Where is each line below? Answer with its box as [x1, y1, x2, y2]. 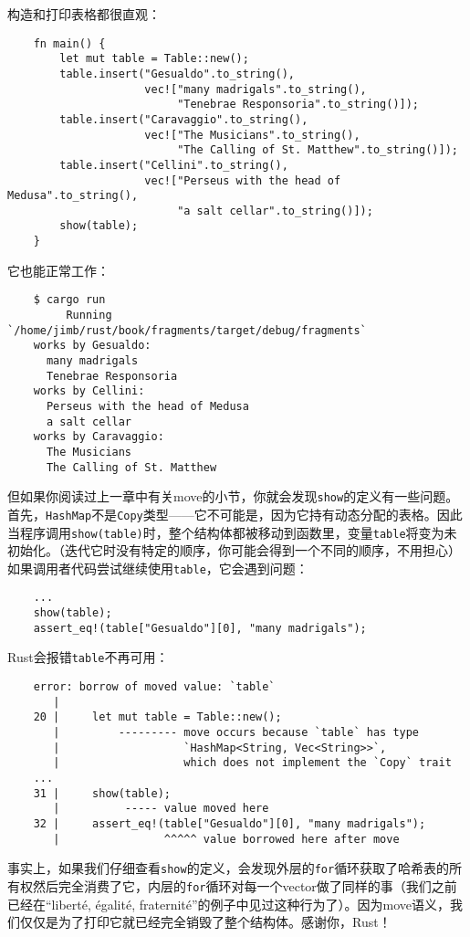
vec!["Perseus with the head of [144, 174, 341, 187]
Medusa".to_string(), [7, 189, 139, 203]
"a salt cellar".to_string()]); [177, 204, 373, 217]
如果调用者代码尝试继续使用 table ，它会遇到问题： [7, 558, 308, 577]
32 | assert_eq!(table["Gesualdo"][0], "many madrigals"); [33, 817, 426, 830]
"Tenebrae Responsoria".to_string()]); [177, 98, 420, 111]
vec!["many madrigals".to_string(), [144, 82, 367, 96]
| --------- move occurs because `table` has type [53, 726, 420, 740]
